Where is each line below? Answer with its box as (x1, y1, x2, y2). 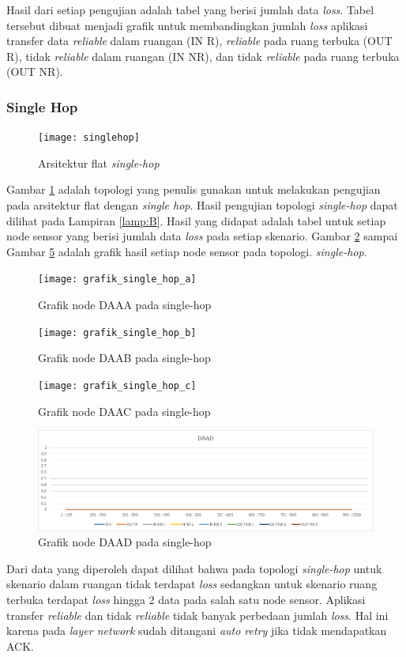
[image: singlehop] (38, 132, 140, 144)
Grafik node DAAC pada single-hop (38, 402, 211, 419)
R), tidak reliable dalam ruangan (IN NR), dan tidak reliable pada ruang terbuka (6, 47, 400, 64)
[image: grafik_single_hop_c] (38, 379, 197, 391)
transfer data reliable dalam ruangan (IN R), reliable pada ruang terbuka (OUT (6, 32, 393, 49)
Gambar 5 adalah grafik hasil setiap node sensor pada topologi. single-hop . (6, 243, 367, 259)
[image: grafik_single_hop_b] (38, 327, 197, 338)
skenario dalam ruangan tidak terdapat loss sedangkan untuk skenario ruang (6, 576, 378, 592)
